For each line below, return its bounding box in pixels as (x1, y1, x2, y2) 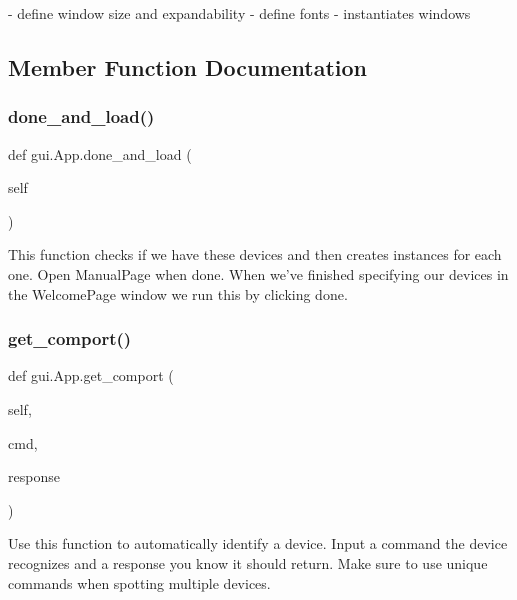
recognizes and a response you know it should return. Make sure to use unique (8, 552, 488, 573)
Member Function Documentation (8, 51, 368, 82)
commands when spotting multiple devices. (8, 572, 271, 593)
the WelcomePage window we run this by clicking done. (8, 283, 348, 304)
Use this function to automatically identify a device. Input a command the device (8, 533, 508, 554)
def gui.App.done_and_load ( (8, 143, 192, 164)
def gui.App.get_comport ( (8, 365, 174, 386)
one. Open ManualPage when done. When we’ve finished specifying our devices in (8, 263, 509, 284)
